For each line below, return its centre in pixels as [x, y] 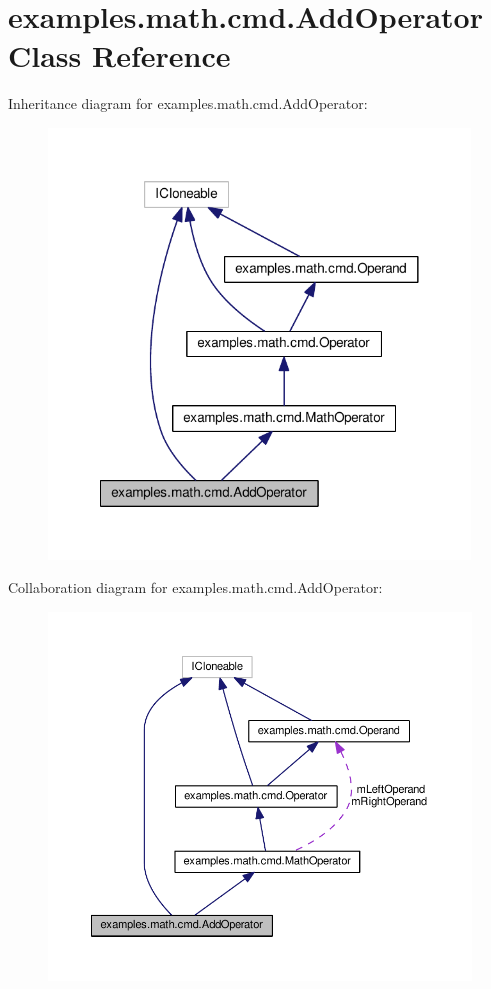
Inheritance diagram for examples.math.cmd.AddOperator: [188, 103]
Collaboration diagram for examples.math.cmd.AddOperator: [195, 587]
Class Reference [119, 55]
